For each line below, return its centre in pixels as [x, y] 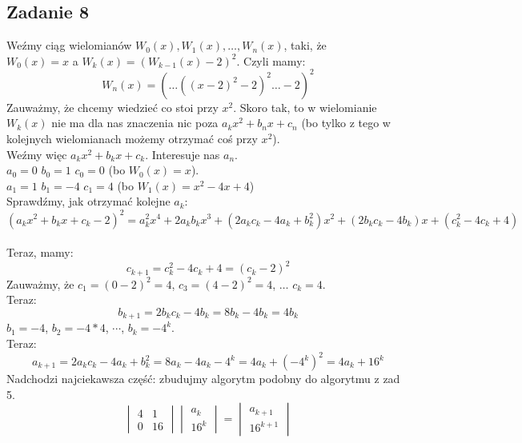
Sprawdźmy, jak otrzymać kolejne [88, 201]
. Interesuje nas [183, 154]
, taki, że [305, 45]
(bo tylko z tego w [346, 123]
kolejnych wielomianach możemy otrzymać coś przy [132, 139]
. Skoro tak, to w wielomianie [305, 107]
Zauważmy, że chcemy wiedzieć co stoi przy [112, 107]
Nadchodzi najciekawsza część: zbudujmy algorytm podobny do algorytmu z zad [203, 379]
